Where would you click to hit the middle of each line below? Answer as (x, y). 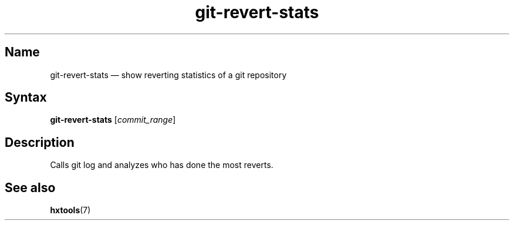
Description (40, 142)
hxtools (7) (70, 210)
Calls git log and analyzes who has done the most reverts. (162, 165)
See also (30, 187)
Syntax (26, 98)
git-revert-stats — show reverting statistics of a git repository (168, 75)
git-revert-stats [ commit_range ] (113, 120)
